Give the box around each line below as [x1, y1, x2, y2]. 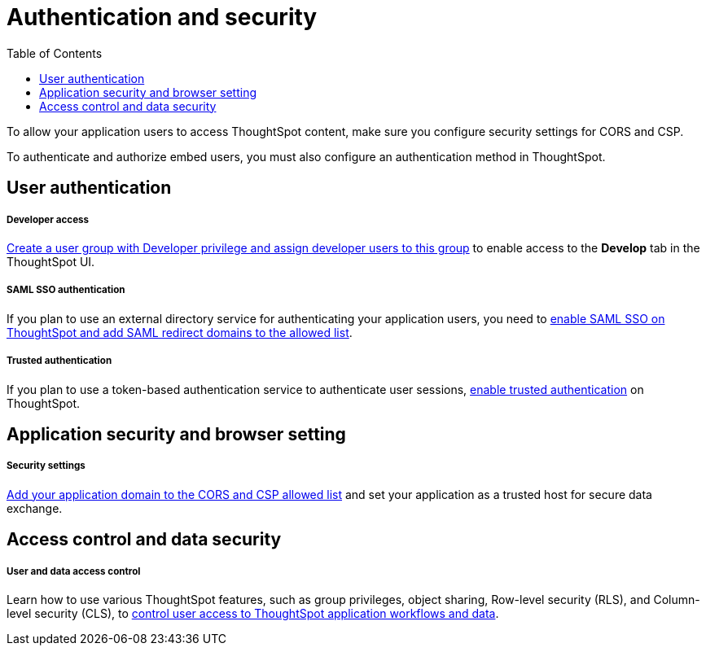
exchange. [7, 501, 63, 515]
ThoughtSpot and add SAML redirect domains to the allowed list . [7, 325, 353, 339]
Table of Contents [7, 46, 103, 60]
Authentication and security [7, 3, 318, 31]
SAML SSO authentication [7, 284, 125, 296]
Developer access [7, 213, 90, 225]
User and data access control [7, 565, 141, 577]
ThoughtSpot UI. [7, 254, 95, 269]
